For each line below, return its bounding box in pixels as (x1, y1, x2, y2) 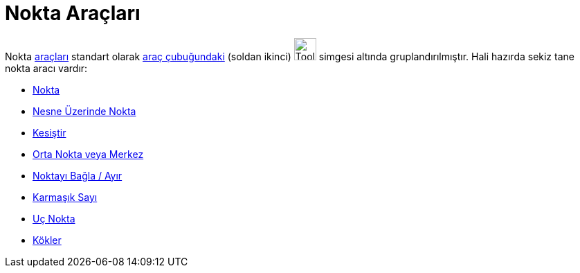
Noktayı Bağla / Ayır (33, 169, 123, 182)
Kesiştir (33, 126, 66, 139)
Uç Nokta (33, 212, 75, 224)
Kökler (33, 234, 62, 246)
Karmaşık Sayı (33, 191, 98, 203)
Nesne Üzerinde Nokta (33, 105, 136, 117)
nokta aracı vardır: (5, 62, 88, 74)
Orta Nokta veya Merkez (33, 148, 144, 160)
